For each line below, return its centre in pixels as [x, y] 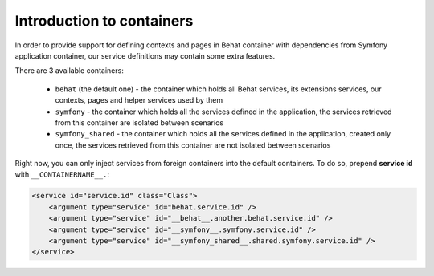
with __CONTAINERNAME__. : [62, 175]
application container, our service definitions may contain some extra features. [145, 55]
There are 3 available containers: [69, 71]
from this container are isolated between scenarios [139, 122]
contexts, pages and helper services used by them [139, 100]
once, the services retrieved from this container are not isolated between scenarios [193, 145]
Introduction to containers [104, 21]
